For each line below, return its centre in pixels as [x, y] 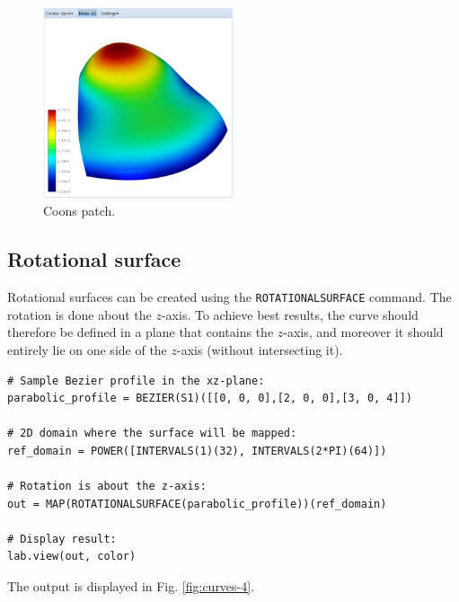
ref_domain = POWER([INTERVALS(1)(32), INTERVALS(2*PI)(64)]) [197, 451]
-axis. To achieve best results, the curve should [290, 314]
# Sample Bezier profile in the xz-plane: [136, 381]
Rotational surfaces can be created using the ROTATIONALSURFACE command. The [229, 297]
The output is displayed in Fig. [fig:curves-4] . [131, 586]
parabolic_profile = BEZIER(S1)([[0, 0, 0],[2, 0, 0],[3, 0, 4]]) [210, 398]
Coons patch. [79, 211]
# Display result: [62, 539]
